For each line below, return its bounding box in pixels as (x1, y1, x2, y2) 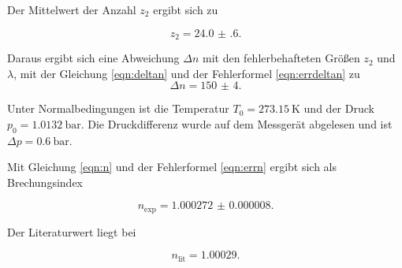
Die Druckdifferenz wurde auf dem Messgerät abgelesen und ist (87, 115, 393, 132)
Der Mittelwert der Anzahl (7, 2, 136, 17)
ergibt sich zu (153, 2, 218, 17)
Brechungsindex (7, 173, 83, 190)
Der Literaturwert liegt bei (7, 223, 136, 240)
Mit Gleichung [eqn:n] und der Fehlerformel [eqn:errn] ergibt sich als (7, 158, 337, 175)
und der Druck (303, 100, 374, 117)
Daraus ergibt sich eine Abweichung (7, 50, 180, 66)
